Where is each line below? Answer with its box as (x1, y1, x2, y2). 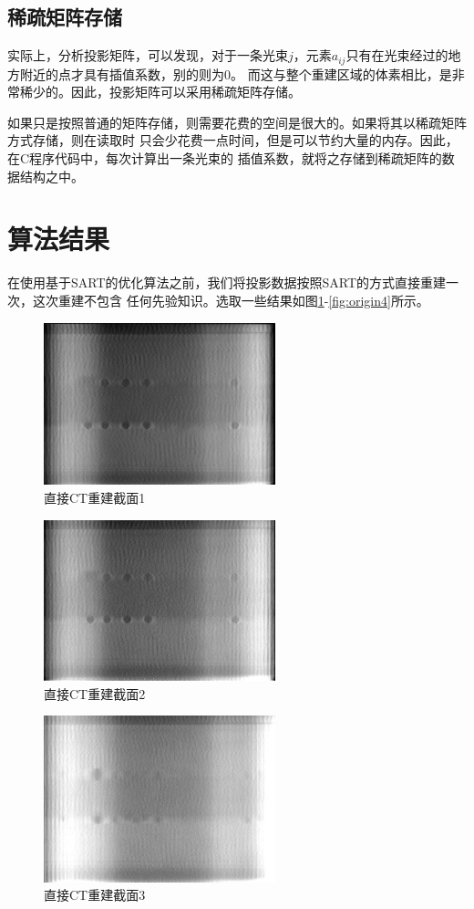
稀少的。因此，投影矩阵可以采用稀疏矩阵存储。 (19, 82, 301, 101)
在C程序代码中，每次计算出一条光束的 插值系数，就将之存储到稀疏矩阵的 (7, 149, 442, 168)
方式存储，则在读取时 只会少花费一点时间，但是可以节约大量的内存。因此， (7, 131, 459, 150)
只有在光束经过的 (345, 46, 448, 65)
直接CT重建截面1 (44, 487, 146, 507)
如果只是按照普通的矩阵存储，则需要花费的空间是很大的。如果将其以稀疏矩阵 (7, 112, 467, 131)
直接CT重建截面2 (44, 684, 146, 703)
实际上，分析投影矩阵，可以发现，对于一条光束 (7, 46, 288, 65)
